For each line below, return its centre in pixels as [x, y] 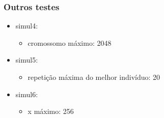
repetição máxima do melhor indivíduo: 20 [94, 77]
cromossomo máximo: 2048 [70, 42]
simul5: [27, 60]
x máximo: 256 [51, 111]
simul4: [27, 26]
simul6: [27, 94]
